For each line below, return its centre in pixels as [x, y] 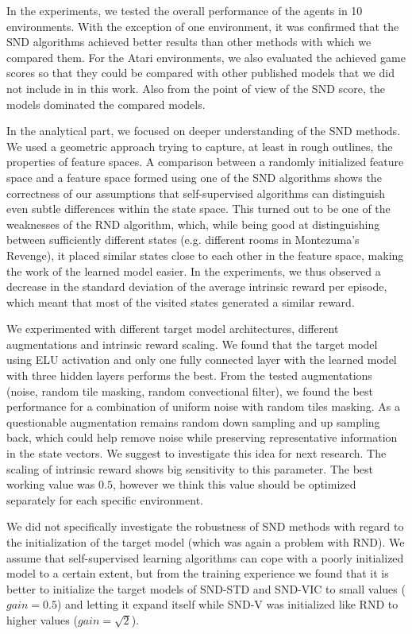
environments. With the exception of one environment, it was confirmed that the [203, 26]
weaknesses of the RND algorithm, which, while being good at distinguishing [193, 224]
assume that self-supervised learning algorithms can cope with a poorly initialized [205, 557]
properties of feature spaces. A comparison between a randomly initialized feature [205, 162]
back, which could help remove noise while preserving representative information [202, 437]
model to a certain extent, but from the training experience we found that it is [198, 573]
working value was [51, 484]
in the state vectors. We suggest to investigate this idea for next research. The [196, 453]
